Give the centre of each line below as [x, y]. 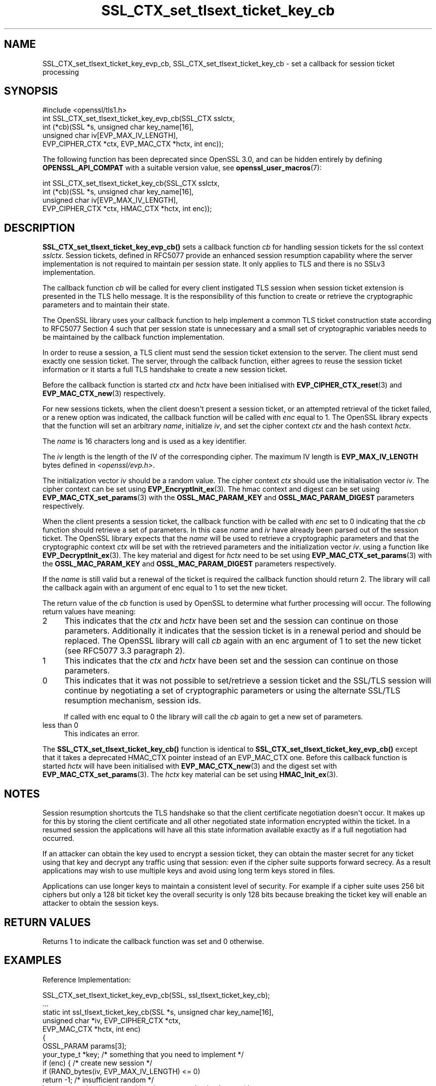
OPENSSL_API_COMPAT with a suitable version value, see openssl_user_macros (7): [182, 168]
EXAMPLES [33, 960]
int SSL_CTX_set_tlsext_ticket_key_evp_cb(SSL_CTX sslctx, [139, 119]
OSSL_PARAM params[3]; [85, 1046]
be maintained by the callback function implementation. [133, 337]
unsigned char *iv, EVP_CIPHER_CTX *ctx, [111, 1020]
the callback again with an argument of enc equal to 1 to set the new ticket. [165, 588]
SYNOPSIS [31, 91]
